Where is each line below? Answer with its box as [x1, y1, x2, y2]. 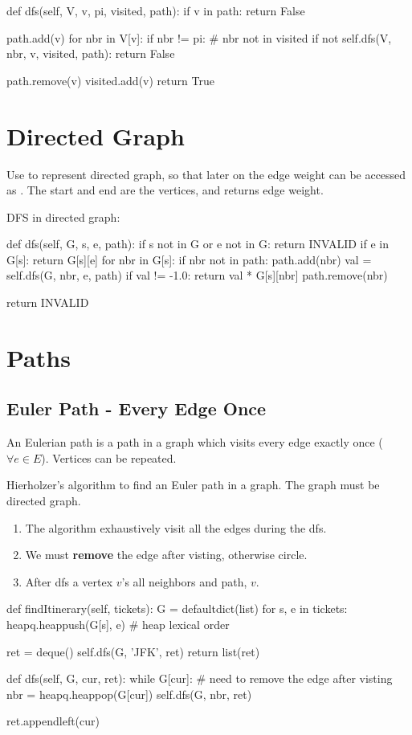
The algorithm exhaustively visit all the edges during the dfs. [25, 519, 327, 536]
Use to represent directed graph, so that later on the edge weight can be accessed [6, 165, 406, 182]
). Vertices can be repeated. [41, 449, 177, 466]
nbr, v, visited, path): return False [6, 45, 175, 62]
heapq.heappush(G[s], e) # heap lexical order [6, 615, 230, 632]
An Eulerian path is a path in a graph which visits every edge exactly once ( [6, 434, 383, 451]
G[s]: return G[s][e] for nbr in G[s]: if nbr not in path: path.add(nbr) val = [6, 251, 372, 267]
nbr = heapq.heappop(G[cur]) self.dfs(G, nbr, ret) [6, 685, 252, 702]
